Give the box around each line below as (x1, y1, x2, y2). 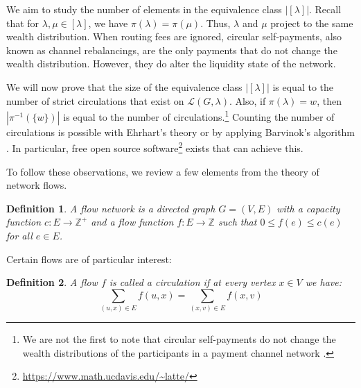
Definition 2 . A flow (6, 275, 98, 289)
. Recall (309, 2, 342, 16)
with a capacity (276, 201, 340, 215)
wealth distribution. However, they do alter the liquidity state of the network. (6, 56, 336, 71)
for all (6, 228, 33, 243)
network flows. (6, 178, 67, 192)
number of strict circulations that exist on (6, 93, 184, 108)
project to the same (270, 15, 353, 30)
